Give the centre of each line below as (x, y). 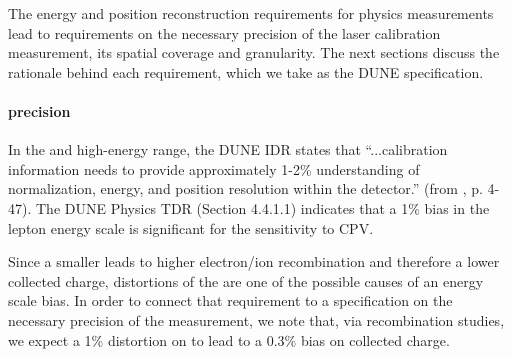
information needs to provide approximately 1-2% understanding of (214, 168)
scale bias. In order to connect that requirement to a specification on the (230, 300)
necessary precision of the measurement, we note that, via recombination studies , (256, 319)
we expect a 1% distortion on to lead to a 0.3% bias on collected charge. (229, 339)
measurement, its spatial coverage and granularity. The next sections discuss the (254, 52)
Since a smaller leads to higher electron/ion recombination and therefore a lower (254, 261)
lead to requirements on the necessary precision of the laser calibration (224, 32)
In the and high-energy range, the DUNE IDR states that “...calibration (228, 149)
